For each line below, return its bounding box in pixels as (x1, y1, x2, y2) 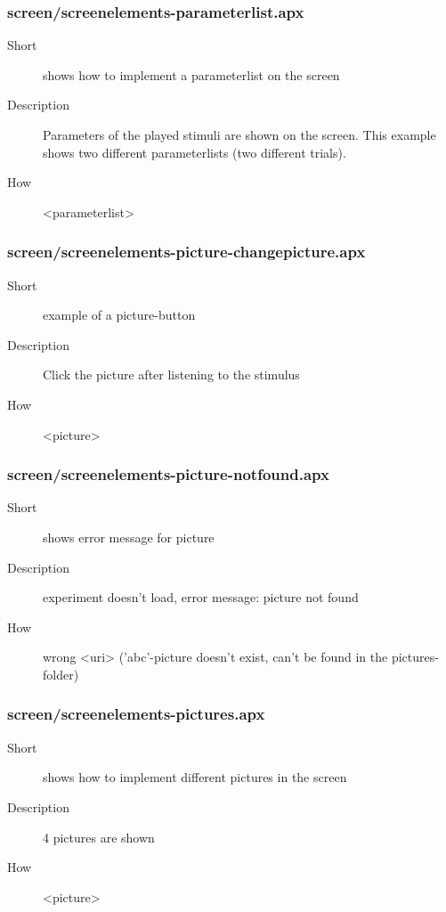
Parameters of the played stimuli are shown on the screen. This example (43, 126, 436, 143)
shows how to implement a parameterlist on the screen (43, 65, 340, 84)
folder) (43, 664, 79, 683)
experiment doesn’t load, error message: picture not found (43, 588, 359, 607)
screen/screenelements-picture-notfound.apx (7, 463, 329, 485)
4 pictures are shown (43, 827, 155, 846)
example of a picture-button (43, 305, 196, 324)
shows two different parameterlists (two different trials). (43, 142, 346, 161)
